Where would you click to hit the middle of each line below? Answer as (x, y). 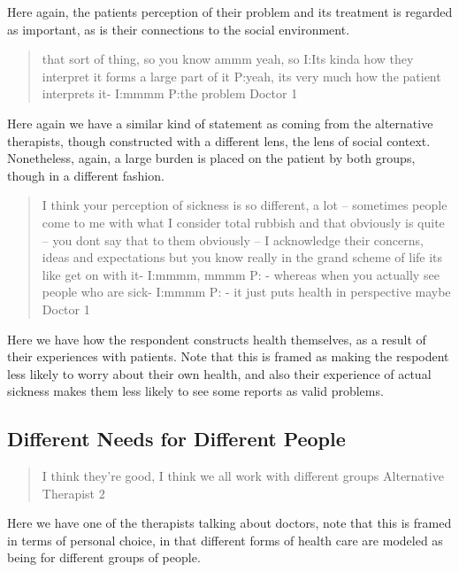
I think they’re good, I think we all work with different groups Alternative (243, 476)
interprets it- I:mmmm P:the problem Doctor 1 (170, 93)
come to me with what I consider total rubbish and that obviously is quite (243, 222)
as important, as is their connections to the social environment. (179, 29)
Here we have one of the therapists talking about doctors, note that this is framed (229, 523)
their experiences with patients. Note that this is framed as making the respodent (228, 356)
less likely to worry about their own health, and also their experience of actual (219, 373)
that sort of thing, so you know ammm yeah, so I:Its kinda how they (228, 59)
